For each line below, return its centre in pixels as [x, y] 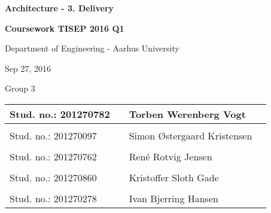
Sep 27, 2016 [28, 68]
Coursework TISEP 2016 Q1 [65, 28]
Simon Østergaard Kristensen [191, 135]
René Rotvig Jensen [170, 156]
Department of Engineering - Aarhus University [92, 48]
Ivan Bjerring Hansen [173, 198]
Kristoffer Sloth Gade [174, 177]
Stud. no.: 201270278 [53, 198]
